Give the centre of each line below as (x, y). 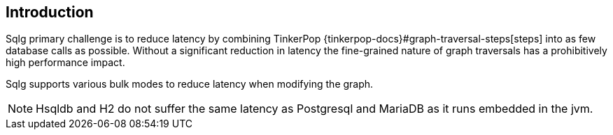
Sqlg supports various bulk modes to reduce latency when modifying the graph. (190, 84)
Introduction (50, 12)
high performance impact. (65, 63)
